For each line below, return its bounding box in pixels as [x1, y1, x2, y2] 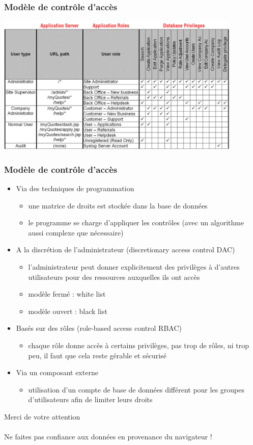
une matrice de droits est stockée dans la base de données [28, 200, 208, 211]
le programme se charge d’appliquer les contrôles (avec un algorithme [28, 217, 244, 228]
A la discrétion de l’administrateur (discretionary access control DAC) [16, 244, 235, 255]
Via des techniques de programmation [16, 183, 134, 194]
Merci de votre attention [4, 411, 80, 422]
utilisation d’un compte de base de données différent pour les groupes [28, 384, 244, 395]
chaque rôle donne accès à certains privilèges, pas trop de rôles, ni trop [28, 339, 249, 350]
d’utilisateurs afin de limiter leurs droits [28, 394, 153, 405]
